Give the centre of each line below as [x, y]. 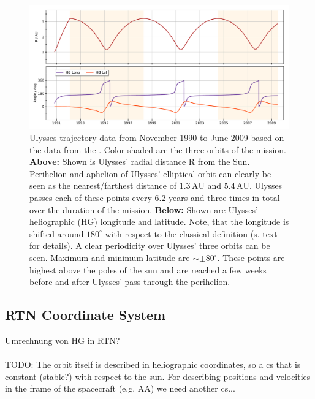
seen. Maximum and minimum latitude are [110, 257]
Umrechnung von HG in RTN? [63, 340]
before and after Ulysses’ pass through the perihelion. [130, 282]
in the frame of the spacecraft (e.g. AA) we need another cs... [120, 388]
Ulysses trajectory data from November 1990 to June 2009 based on [157, 138]
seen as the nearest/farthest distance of [103, 185]
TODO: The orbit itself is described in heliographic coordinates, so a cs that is [153, 364]
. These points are [251, 257]
